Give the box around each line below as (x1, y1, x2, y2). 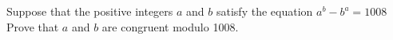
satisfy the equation (216, 3, 313, 19)
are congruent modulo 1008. (101, 18, 239, 35)
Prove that (6, 18, 59, 35)
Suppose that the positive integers (6, 3, 173, 19)
